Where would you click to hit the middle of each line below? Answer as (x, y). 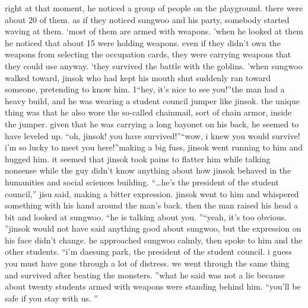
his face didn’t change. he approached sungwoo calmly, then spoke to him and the (154, 240)
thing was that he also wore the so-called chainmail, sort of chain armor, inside (148, 112)
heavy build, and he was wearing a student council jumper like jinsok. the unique (152, 100)
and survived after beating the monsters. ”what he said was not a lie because (145, 275)
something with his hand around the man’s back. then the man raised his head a (152, 205)
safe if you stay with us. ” (51, 298)
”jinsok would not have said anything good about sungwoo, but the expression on (153, 228)
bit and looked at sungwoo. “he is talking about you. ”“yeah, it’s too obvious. (146, 216)
